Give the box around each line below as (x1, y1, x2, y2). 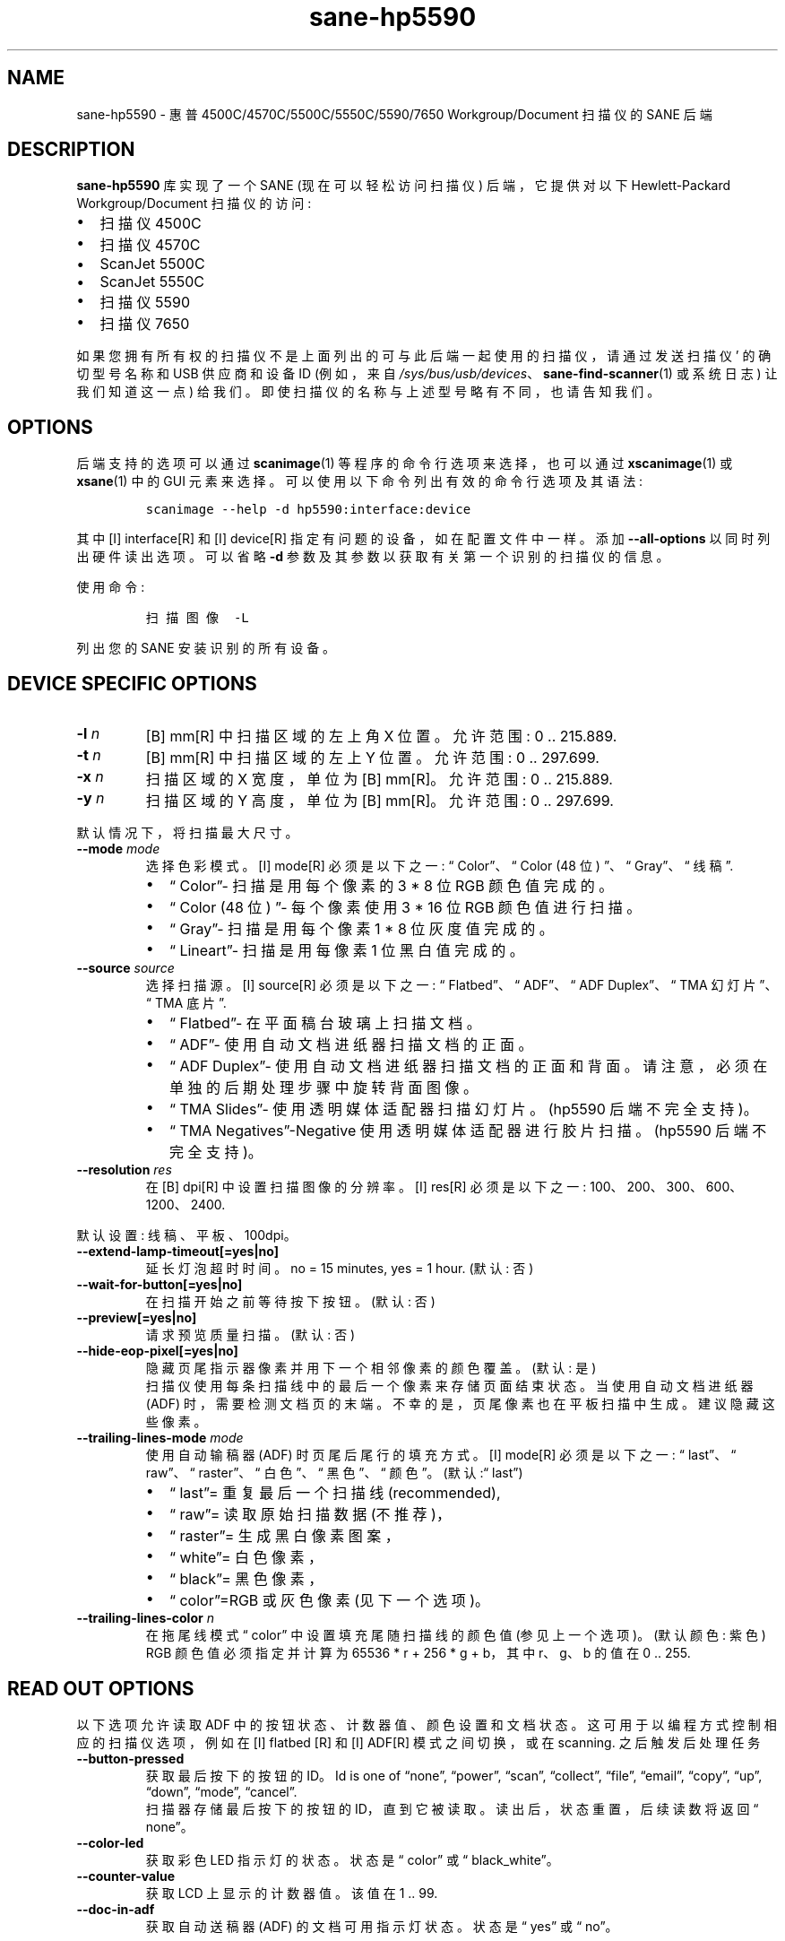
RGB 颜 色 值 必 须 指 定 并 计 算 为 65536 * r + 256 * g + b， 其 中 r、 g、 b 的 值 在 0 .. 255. (145, 1645, 691, 1661)
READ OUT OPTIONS (7, 1677, 194, 1700)
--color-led (76, 1834, 144, 1850)
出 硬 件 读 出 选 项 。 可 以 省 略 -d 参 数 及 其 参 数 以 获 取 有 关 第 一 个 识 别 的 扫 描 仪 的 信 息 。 (76, 549, 669, 565)
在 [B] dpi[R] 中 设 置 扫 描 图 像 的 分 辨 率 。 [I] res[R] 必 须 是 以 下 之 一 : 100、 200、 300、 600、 (145, 1179, 743, 1195)
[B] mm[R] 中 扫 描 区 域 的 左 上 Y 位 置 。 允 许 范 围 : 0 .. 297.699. (145, 749, 600, 767)
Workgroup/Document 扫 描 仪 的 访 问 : (76, 195, 312, 212)
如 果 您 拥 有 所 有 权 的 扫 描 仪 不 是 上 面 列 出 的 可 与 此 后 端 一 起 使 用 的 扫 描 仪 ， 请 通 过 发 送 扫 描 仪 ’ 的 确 (76, 348, 772, 364)
